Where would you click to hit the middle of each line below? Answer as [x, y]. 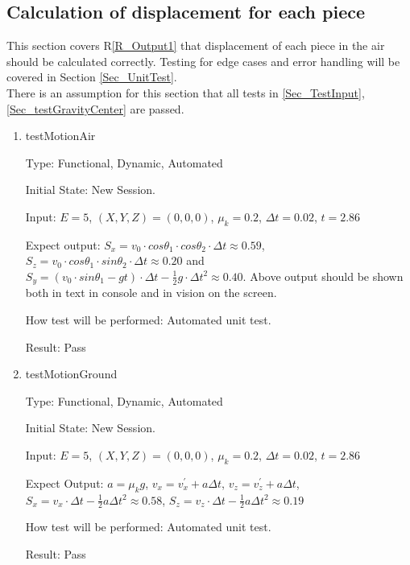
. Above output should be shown [323, 276]
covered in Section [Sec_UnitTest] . [92, 77]
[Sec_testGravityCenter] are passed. [95, 108]
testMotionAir [60, 136]
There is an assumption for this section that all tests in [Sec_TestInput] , [186, 92]
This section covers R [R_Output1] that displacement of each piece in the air [196, 45]
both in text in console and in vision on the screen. [151, 293]
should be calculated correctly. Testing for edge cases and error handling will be [203, 61]
